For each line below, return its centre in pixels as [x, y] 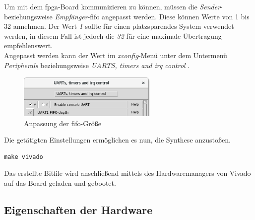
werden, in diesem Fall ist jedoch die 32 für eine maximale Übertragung [113, 36]
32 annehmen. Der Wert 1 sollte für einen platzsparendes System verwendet [119, 26]
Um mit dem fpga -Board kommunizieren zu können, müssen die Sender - [113, 6]
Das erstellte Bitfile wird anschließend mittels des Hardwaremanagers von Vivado [127, 173]
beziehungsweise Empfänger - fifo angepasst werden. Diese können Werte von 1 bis [127, 16]
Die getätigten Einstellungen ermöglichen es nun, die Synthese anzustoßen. [117, 140]
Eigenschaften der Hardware [78, 210]
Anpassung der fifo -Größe [63, 123]
